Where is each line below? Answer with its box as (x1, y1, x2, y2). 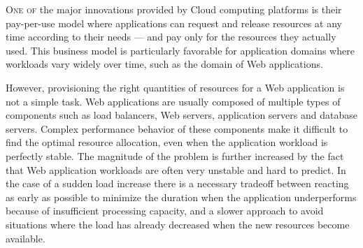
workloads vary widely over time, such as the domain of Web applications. (6, 57, 323, 71)
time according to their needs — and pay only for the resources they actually (6, 29, 336, 44)
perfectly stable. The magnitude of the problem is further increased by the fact (6, 148, 344, 163)
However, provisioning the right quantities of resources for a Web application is (6, 80, 345, 94)
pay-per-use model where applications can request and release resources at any (6, 15, 342, 30)
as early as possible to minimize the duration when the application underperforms (6, 189, 357, 204)
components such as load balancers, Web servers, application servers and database (6, 108, 357, 122)
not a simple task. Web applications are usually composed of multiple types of (6, 94, 341, 108)
